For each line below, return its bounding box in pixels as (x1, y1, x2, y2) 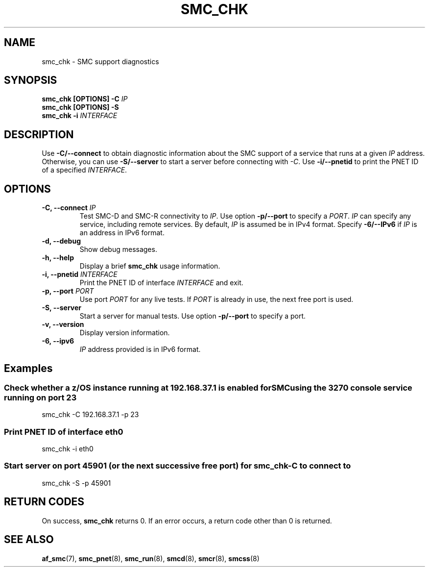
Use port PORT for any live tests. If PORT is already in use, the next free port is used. (79, 295, 354, 304)
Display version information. (79, 328, 170, 337)
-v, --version (42, 320, 84, 329)
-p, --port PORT (42, 287, 94, 296)
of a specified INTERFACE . (42, 166, 127, 174)
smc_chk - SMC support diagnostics (42, 57, 159, 66)
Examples (4, 362, 53, 374)
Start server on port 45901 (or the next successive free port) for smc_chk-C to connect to (4, 461, 351, 471)
